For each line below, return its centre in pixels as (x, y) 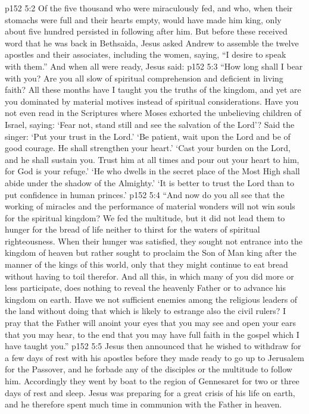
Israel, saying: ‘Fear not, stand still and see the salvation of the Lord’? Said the (150, 124)
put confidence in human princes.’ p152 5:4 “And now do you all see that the (145, 194)
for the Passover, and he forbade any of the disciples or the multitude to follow (149, 369)
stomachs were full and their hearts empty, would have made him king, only (143, 19)
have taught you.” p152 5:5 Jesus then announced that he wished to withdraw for (153, 346)
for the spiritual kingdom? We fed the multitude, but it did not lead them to (145, 217)
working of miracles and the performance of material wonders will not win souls (150, 206)
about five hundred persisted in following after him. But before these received (146, 31)
